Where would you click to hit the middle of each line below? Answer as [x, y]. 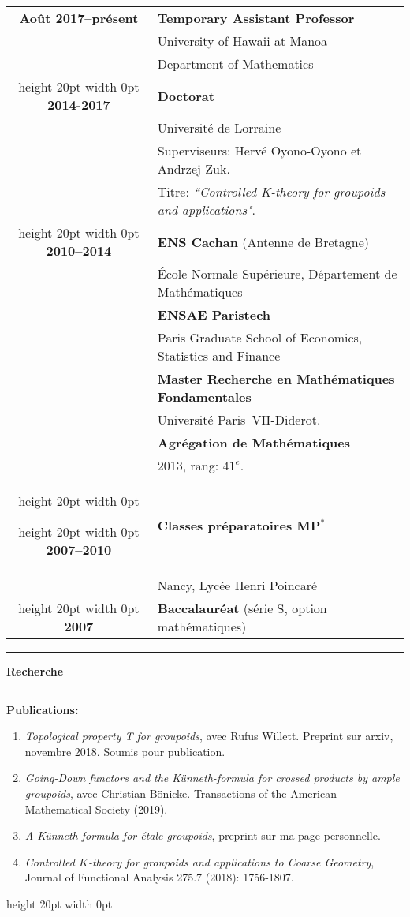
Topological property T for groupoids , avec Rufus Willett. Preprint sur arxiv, [209, 736]
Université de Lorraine [219, 127]
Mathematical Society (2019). [96, 808]
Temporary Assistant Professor [256, 18]
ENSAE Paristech [214, 314]
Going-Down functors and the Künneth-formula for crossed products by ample [212, 778]
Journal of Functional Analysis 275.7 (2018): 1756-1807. [159, 877]
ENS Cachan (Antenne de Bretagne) [263, 241]
